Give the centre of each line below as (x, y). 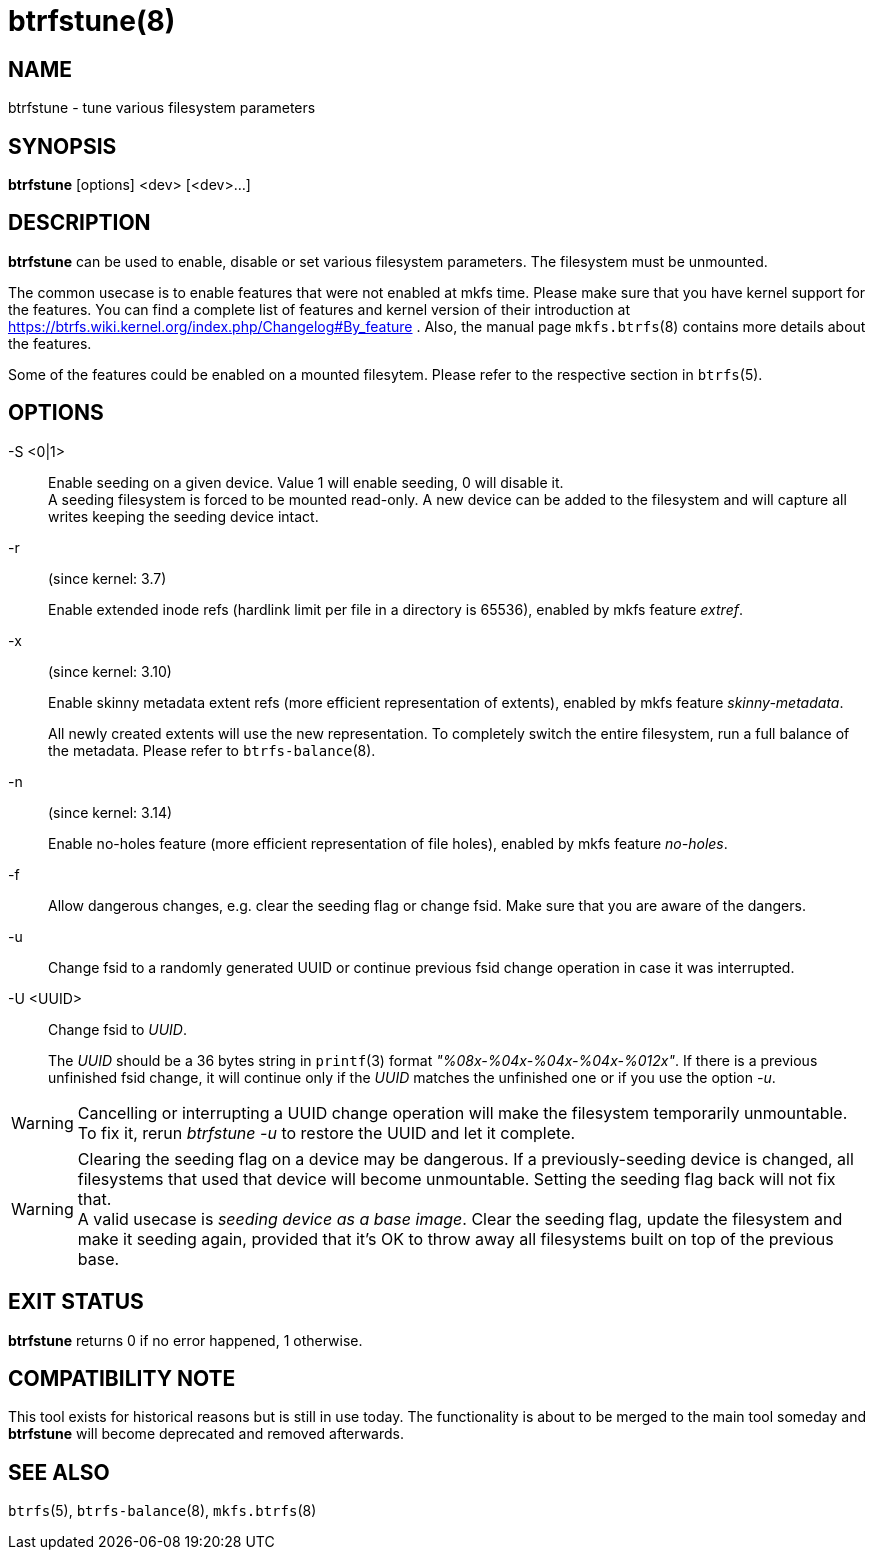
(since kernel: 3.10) (110, 671)
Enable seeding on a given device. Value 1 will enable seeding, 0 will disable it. (306, 482)
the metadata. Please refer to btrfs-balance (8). (212, 750)
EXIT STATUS (76, 1302)
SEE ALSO (59, 1472)
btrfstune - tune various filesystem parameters (162, 108)
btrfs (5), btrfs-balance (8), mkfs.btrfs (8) (162, 1511)
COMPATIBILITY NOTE (122, 1378)
